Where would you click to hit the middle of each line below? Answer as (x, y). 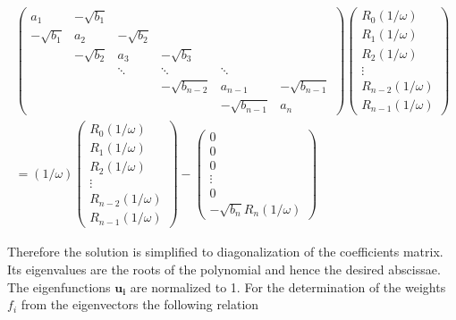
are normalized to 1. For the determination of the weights (288, 286)
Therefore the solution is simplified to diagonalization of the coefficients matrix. (225, 252)
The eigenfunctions (59, 286)
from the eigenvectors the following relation (140, 304)
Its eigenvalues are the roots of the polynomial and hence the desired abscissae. (224, 269)
